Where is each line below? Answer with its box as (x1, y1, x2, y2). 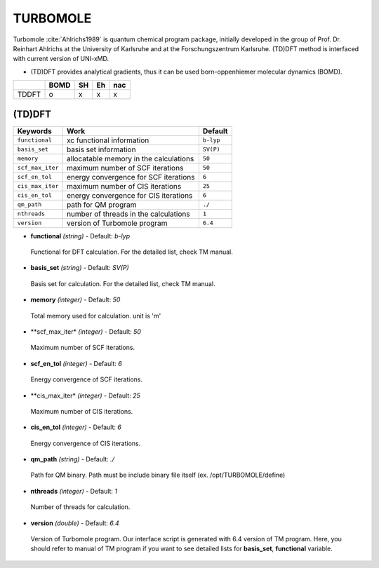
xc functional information (67, 135, 149, 145)
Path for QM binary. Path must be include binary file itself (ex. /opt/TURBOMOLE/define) (30, 471, 286, 480)
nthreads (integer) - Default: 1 (30, 487, 118, 495)
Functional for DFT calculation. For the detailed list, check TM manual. (30, 248, 233, 256)
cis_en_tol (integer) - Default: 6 (30, 423, 122, 431)
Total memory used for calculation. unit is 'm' (30, 311, 161, 320)
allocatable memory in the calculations (67, 154, 194, 163)
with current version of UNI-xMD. (13, 55, 109, 63)
